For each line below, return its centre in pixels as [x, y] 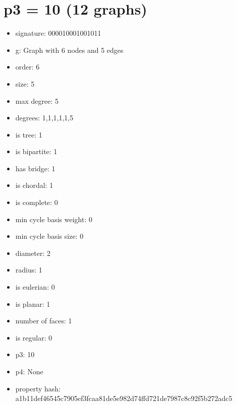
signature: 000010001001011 [58, 33]
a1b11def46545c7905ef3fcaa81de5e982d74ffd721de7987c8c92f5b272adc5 [124, 398]
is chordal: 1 [34, 185]
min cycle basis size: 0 [49, 236]
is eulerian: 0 [35, 287]
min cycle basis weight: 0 [54, 219]
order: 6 [27, 67]
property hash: [38, 388]
